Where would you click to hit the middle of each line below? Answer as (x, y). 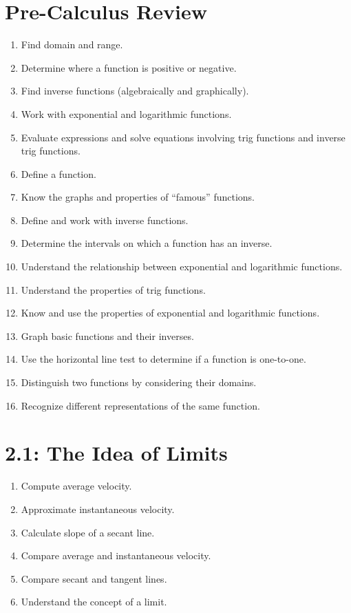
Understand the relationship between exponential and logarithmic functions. (182, 267)
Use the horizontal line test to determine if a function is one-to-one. (163, 359)
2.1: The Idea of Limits (116, 453)
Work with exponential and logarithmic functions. (126, 113)
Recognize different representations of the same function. (140, 405)
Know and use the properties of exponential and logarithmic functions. (170, 313)
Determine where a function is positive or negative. (129, 67)
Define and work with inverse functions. (105, 220)
